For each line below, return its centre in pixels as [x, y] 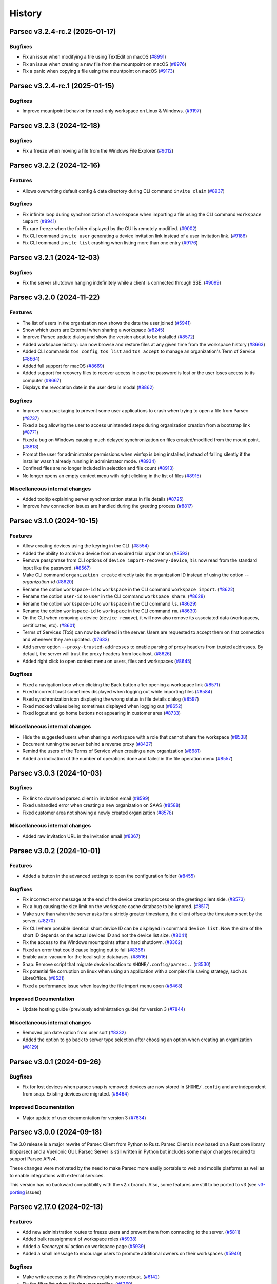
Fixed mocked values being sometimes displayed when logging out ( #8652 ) [102, 706]
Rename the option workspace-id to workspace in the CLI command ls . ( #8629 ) [110, 603]
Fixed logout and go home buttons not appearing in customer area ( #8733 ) [102, 713]
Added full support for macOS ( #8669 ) [63, 366]
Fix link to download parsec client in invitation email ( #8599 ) [86, 798]
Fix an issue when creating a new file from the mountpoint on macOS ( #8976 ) [104, 64]
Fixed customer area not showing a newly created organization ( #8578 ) [98, 813]
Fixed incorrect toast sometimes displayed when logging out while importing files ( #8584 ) [117, 692]
